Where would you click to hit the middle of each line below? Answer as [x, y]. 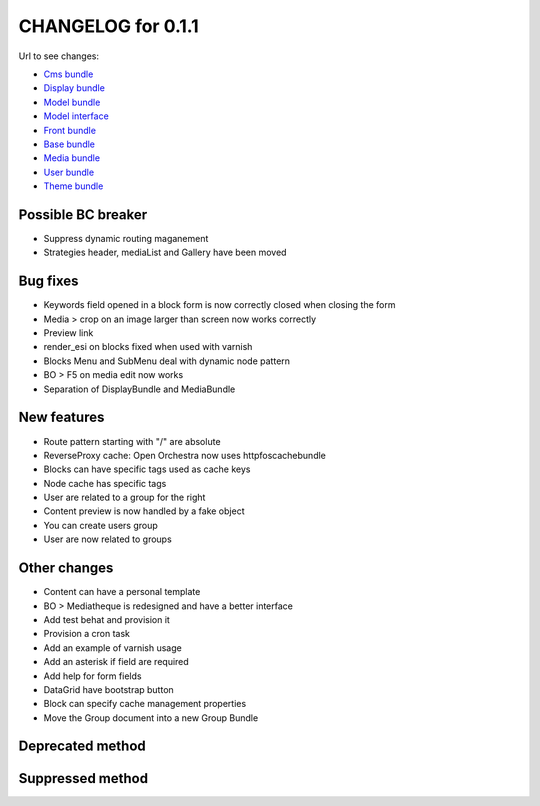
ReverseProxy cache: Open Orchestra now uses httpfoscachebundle [185, 455]
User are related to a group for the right [124, 497]
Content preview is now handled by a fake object [144, 511]
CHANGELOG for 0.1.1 [108, 26]
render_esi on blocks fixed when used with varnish [148, 347]
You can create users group [101, 525]
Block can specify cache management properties [145, 704]
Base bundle [69, 144]
